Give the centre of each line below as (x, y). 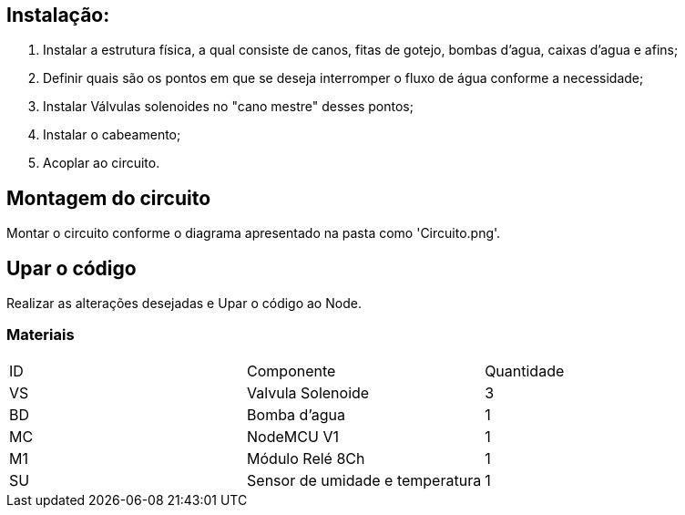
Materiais (41, 335)
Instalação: (58, 15)
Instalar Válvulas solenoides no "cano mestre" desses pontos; (228, 107)
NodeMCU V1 (293, 436)
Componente (291, 371)
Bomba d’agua (296, 414)
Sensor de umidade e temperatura (364, 480)
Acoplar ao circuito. (102, 163)
